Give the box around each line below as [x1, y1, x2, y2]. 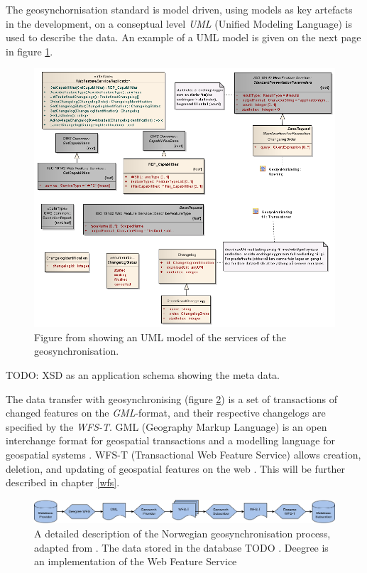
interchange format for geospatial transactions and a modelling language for [6, 433, 336, 448]
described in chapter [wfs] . [6, 475, 120, 490]
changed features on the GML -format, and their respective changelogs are [6, 405, 326, 420]
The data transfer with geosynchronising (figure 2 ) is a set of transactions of [6, 391, 338, 406]
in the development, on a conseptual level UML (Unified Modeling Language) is [6, 16, 352, 31]
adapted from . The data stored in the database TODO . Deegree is [34, 540, 329, 555]
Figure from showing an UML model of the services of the [34, 329, 286, 344]
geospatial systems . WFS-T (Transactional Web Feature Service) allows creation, [6, 447, 361, 462]
